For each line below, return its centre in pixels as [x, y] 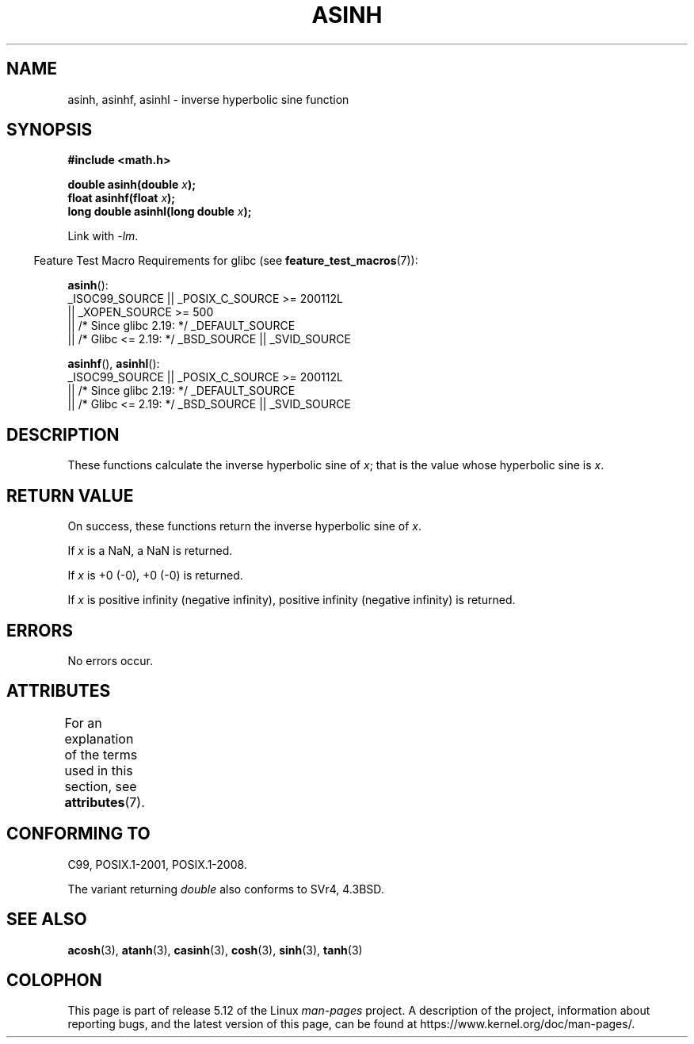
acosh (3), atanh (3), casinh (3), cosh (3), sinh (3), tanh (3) [215, 950]
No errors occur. [111, 660]
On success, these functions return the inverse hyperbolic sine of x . [244, 526]
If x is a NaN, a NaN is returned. [150, 551]
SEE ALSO [47, 920]
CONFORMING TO [78, 834]
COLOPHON [54, 980]
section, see [101, 786]
